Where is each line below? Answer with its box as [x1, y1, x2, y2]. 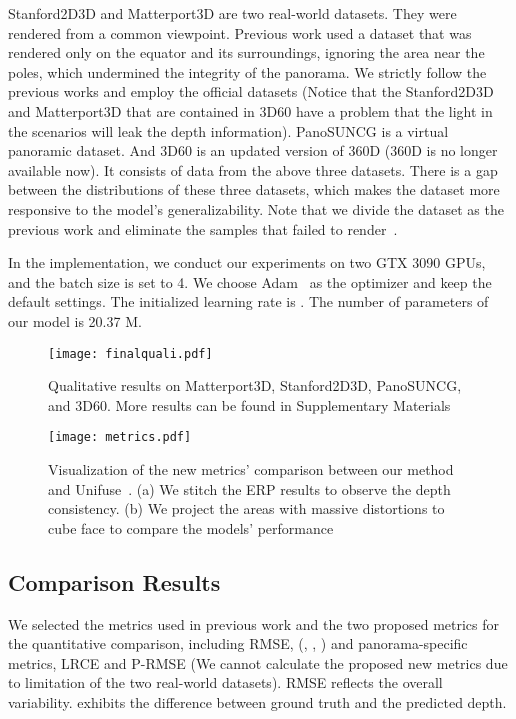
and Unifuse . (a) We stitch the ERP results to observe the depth [48, 478, 451, 499]
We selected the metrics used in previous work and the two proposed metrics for [8, 613, 500, 634]
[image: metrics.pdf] [48, 430, 192, 445]
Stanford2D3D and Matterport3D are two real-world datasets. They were [8, 3, 457, 23]
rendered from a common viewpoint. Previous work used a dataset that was [8, 22, 472, 43]
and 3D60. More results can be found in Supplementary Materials [48, 394, 451, 415]
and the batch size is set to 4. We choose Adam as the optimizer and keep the [8, 271, 492, 292]
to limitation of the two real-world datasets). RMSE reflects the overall [8, 672, 443, 693]
